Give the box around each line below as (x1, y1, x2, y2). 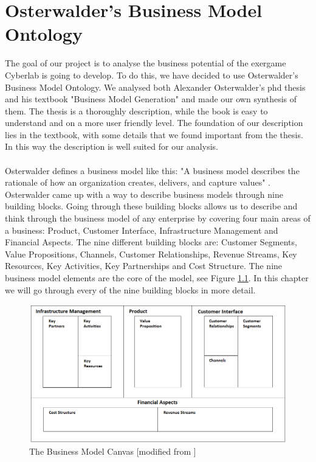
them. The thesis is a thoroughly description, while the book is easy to (5, 104, 268, 117)
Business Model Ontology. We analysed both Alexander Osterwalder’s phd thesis (5, 80, 306, 93)
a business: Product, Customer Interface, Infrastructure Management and (5, 223, 278, 236)
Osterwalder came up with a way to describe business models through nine (5, 187, 283, 200)
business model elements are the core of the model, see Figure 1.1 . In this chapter (5, 271, 309, 284)
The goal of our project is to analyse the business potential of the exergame (5, 57, 286, 69)
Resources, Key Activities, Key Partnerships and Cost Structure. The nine (5, 259, 283, 272)
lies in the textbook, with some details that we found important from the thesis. (5, 128, 303, 141)
